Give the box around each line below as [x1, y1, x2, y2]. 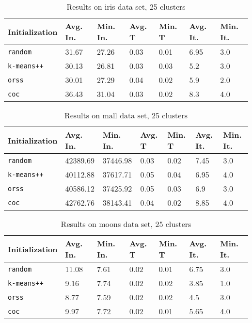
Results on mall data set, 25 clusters [64, 110, 188, 121]
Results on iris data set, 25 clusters [66, 1, 186, 12]
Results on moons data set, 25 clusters [61, 218, 191, 229]
